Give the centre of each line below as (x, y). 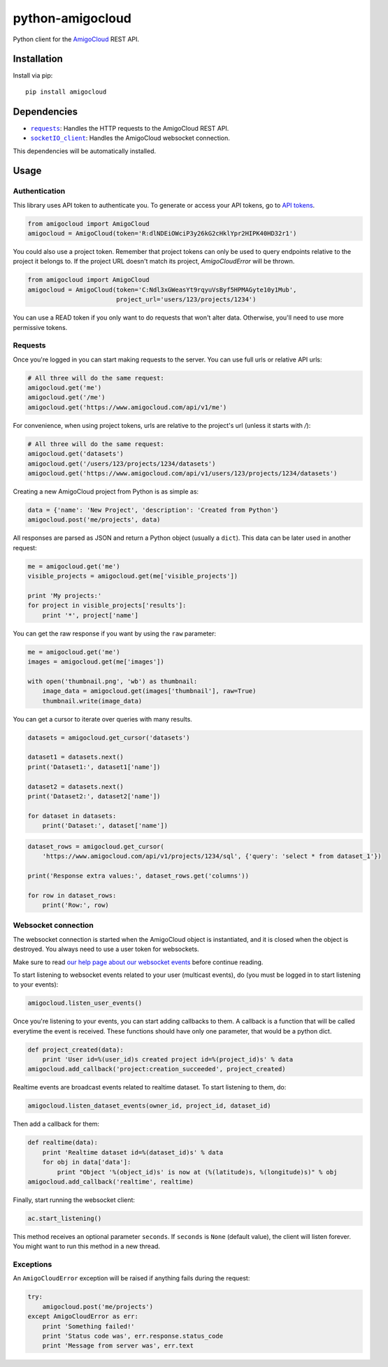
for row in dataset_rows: (72, 895)
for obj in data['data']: (87, 1162)
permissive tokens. (40, 327)
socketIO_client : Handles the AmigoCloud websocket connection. (130, 138)
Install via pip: (33, 76)
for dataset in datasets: (72, 816)
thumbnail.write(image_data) (92, 701)
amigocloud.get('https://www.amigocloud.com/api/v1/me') (127, 407)
